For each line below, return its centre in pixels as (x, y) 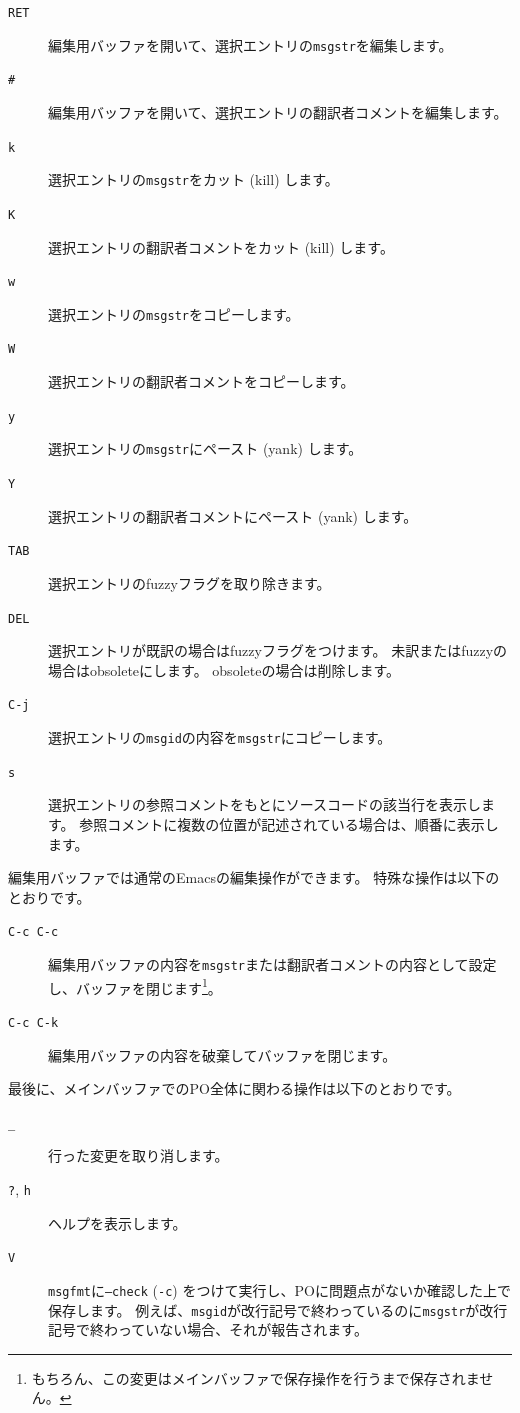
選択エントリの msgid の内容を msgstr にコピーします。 (220, 737)
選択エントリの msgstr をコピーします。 (174, 313)
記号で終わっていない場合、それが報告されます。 (208, 1329)
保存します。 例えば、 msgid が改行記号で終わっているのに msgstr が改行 (278, 1309)
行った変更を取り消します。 (138, 1155)
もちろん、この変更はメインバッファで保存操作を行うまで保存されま (255, 1377)
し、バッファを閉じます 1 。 (135, 986)
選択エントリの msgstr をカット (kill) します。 (193, 179)
